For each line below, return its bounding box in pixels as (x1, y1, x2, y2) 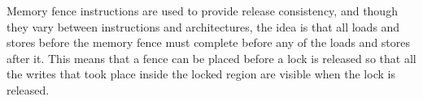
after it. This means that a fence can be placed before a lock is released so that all (7, 49, 416, 66)
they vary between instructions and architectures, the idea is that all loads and (7, 18, 400, 35)
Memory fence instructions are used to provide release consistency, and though (7, 2, 398, 19)
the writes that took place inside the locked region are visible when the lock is (7, 65, 395, 82)
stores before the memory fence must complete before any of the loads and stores (7, 34, 411, 51)
